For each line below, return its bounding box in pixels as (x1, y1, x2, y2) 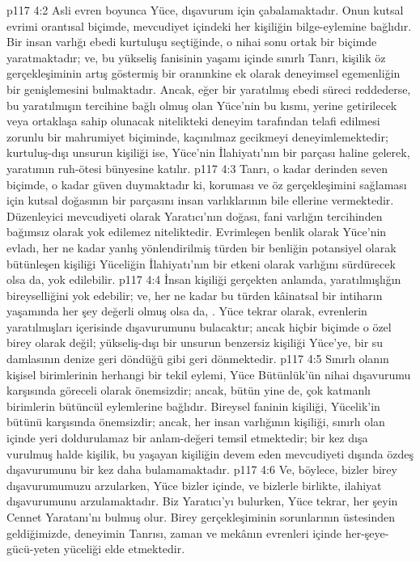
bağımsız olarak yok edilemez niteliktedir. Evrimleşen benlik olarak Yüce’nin (6, 223, 387, 240)
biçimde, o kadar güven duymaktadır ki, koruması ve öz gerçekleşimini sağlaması (6, 175, 407, 192)
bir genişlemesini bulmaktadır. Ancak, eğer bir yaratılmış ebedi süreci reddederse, (6, 80, 411, 97)
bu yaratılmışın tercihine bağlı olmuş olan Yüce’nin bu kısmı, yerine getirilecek (6, 96, 397, 113)
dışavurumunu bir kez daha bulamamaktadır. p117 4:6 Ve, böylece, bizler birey (6, 461, 397, 478)
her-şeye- (345, 524, 389, 541)
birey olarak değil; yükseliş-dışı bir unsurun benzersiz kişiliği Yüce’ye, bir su (6, 334, 384, 351)
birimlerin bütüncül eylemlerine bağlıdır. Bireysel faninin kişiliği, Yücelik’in (6, 397, 380, 414)
